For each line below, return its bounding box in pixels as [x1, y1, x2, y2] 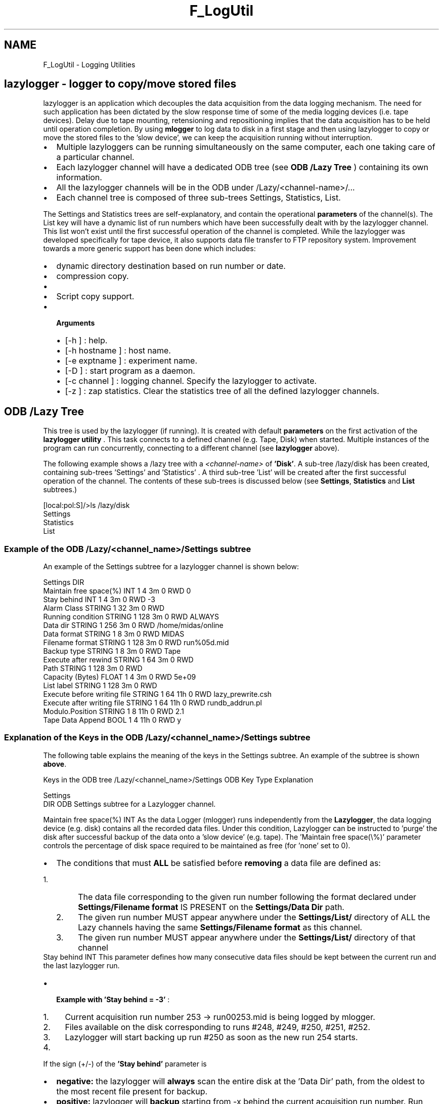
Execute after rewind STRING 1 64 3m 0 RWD [43, 655, 194, 664]
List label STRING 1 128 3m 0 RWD [43, 681, 157, 690]
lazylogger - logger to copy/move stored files [4, 77, 237, 91]
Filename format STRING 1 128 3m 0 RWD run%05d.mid [43, 638, 229, 647]
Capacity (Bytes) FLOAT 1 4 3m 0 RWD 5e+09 [43, 673, 196, 682]
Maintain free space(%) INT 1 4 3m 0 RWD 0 [43, 586, 191, 596]
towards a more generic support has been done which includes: [43, 244, 256, 253]
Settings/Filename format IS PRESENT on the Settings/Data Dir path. [78, 901, 344, 912]
